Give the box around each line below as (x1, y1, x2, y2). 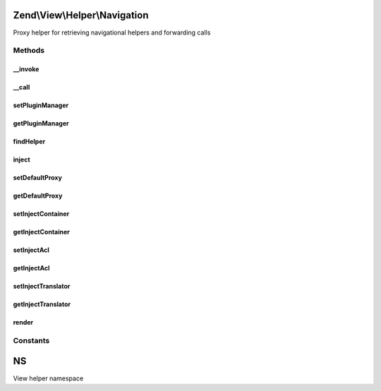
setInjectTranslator (13, 282, 71, 291)
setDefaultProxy (13, 174, 63, 182)
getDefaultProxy (13, 191, 63, 200)
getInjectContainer (13, 228, 71, 236)
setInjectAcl (13, 246, 49, 254)
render (13, 318, 34, 327)
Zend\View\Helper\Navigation (13, 9, 149, 21)
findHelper (13, 138, 46, 146)
